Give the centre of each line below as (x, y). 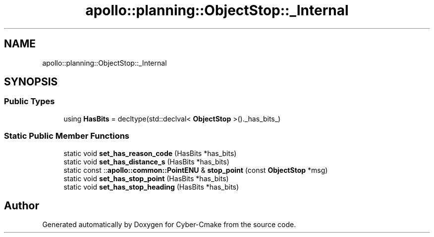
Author (22, 205)
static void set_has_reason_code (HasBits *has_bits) (150, 153)
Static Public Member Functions (67, 136)
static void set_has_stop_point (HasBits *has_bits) (146, 178)
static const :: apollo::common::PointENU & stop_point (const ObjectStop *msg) (196, 170)
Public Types (29, 101)
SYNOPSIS (31, 82)
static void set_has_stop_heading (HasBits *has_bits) (151, 187)
